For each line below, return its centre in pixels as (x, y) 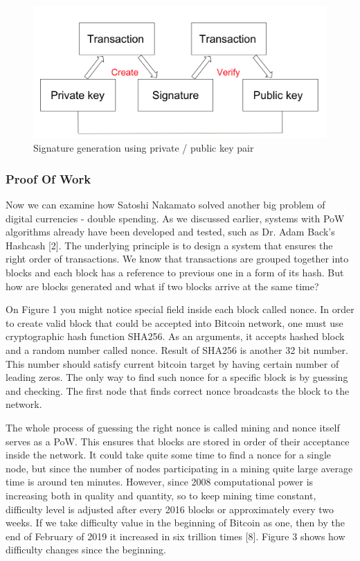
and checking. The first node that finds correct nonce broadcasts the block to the (178, 390)
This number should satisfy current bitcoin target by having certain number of (172, 363)
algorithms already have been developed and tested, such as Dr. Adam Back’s (170, 232)
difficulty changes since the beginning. (86, 550)
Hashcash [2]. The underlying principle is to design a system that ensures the (169, 245)
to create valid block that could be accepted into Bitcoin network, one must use (174, 322)
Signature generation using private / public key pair (144, 148)
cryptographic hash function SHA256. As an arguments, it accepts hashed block (175, 336)
